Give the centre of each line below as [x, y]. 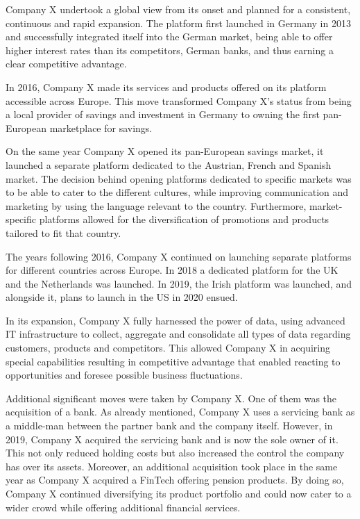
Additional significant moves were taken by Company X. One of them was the [171, 398]
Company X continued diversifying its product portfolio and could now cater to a [179, 493]
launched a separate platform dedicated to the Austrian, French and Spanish [169, 164]
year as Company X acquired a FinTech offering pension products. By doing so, [175, 480]
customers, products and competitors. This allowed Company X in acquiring [168, 348]
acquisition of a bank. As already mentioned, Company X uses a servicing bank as [180, 412]
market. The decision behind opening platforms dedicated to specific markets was [179, 178]
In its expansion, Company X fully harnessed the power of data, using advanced [175, 320]
